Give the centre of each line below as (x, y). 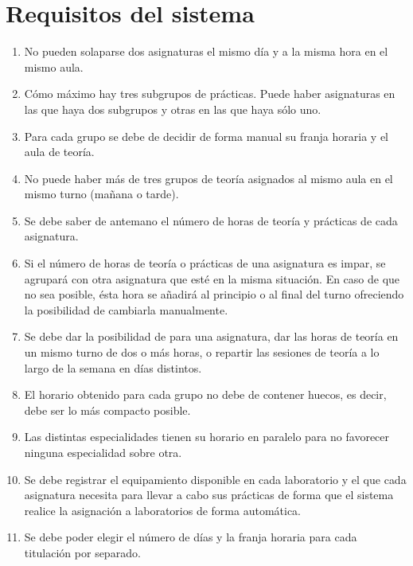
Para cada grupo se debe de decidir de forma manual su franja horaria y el (206, 136)
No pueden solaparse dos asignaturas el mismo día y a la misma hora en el (206, 51)
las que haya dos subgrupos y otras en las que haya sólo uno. (173, 109)
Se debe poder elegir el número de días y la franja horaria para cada (191, 537)
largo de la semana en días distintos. (113, 367)
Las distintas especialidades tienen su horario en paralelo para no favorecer (207, 437)
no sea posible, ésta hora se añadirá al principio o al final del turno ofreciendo (214, 294)
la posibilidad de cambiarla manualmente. (126, 309)
